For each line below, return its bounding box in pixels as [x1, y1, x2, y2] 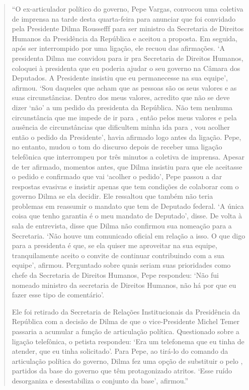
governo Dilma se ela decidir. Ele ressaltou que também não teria [12, 191, 213, 201]
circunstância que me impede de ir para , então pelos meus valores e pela [12, 112, 237, 122]
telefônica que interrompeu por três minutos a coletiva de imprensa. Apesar [12, 151, 244, 162]
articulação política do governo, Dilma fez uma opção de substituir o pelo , [12, 355, 243, 366]
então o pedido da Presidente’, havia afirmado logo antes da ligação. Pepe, [12, 131, 241, 142]
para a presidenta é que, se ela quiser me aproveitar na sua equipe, [12, 240, 217, 251]
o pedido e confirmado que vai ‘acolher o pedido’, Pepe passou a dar [12, 171, 222, 182]
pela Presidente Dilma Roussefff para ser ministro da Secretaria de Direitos [12, 23, 244, 34]
